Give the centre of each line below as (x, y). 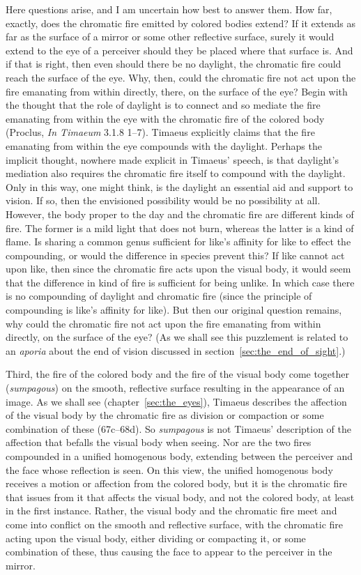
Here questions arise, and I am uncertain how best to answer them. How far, (169, 9)
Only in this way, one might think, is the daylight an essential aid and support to (179, 186)
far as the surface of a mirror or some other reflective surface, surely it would (170, 37)
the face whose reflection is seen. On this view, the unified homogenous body (169, 469)
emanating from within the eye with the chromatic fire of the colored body (165, 118)
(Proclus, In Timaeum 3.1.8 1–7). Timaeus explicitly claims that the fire (160, 132)
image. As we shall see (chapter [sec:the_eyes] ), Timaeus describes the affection (176, 401)
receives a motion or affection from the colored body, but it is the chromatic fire (176, 483)
